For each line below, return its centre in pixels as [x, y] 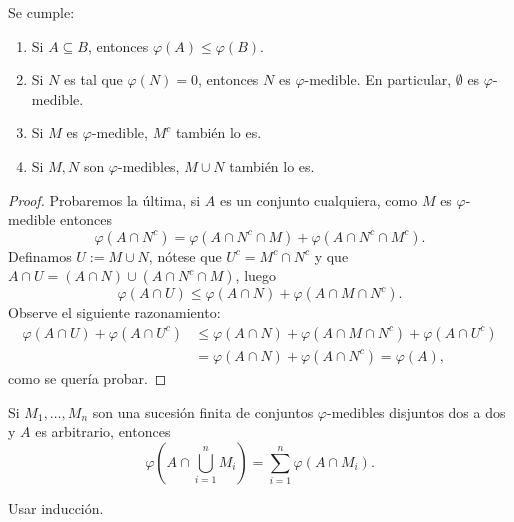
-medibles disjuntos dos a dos [416, 411]
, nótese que [185, 255]
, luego [256, 275]
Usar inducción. [56, 507]
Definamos [40, 255]
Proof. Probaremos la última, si [104, 199]
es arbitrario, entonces [103, 431]
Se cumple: [41, 12]
